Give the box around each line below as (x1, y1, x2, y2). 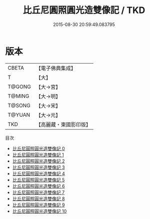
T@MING (7, 92, 29, 99)
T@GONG (7, 83, 31, 90)
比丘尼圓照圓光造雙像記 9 (12, 201, 65, 208)
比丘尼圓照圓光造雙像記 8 (12, 195, 65, 201)
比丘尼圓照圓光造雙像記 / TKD (22, 5, 145, 16)
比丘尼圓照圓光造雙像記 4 (12, 170, 65, 176)
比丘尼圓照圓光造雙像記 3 (12, 164, 65, 170)
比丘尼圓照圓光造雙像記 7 (12, 189, 65, 195)
